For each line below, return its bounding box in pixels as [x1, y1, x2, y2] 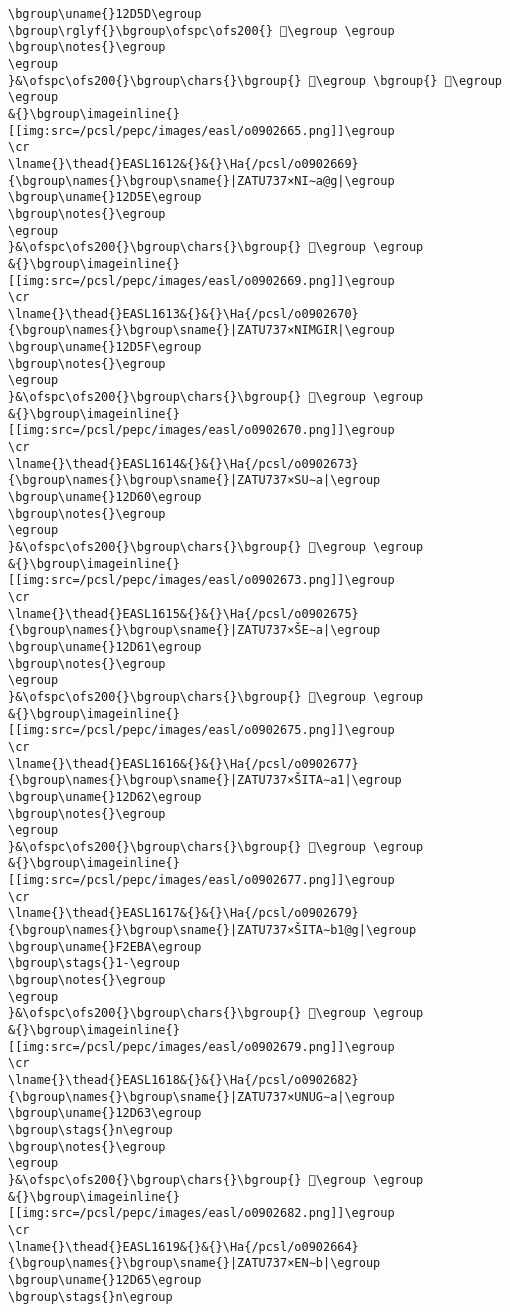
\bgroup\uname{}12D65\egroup [8, 1272, 202, 1287]
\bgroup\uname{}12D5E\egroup [8, 190, 202, 205]
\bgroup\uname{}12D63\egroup [8, 1106, 202, 1121]
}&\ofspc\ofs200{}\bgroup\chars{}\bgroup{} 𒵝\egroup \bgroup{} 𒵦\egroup [8, 73, 502, 88]
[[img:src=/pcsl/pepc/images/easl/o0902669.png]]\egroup [8, 273, 395, 288]
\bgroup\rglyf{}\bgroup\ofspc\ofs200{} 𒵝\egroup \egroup [8, 23, 395, 38]
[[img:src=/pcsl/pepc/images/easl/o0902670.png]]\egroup [8, 423, 395, 438]
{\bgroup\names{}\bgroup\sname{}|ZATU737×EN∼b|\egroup [8, 1256, 381, 1271]
